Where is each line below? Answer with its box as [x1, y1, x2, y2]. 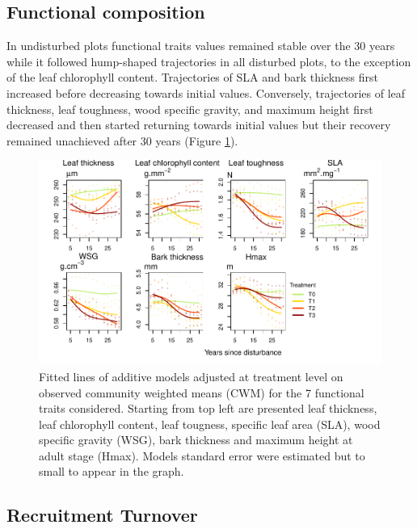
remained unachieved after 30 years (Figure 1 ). [6, 132, 238, 149]
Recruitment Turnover [6, 502, 198, 527]
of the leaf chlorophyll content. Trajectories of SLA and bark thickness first [6, 69, 378, 86]
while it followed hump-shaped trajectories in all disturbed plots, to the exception [6, 52, 411, 69]
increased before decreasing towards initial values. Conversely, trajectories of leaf [6, 84, 406, 101]
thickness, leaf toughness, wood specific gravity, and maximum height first [6, 100, 373, 117]
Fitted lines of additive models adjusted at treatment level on [39, 367, 343, 384]
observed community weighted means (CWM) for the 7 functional [39, 384, 364, 401]
